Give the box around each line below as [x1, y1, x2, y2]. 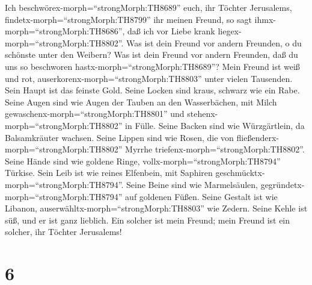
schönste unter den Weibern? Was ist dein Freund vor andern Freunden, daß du [5, 48, 298, 61]
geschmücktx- [215, 166, 265, 179]
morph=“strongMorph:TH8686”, [5, 25, 125, 37]
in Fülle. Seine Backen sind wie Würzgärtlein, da [125, 119, 305, 131]
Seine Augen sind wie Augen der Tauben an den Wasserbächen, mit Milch [5, 95, 277, 108]
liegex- [218, 25, 242, 37]
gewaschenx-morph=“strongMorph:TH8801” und [5, 107, 185, 120]
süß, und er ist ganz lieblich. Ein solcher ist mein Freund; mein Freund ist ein [5, 213, 290, 226]
